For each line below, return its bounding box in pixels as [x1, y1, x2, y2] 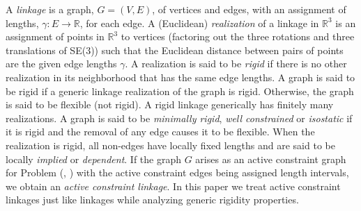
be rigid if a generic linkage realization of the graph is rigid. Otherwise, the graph [6, 83, 354, 98]
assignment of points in [6, 29, 105, 44]
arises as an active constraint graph [195, 151, 346, 166]
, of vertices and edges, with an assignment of [152, 2, 346, 16]
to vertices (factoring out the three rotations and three [121, 29, 355, 44]
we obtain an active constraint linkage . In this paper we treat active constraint [6, 178, 341, 193]
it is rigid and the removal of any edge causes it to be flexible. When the [6, 124, 315, 139]
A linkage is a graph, [6, 2, 94, 16]
